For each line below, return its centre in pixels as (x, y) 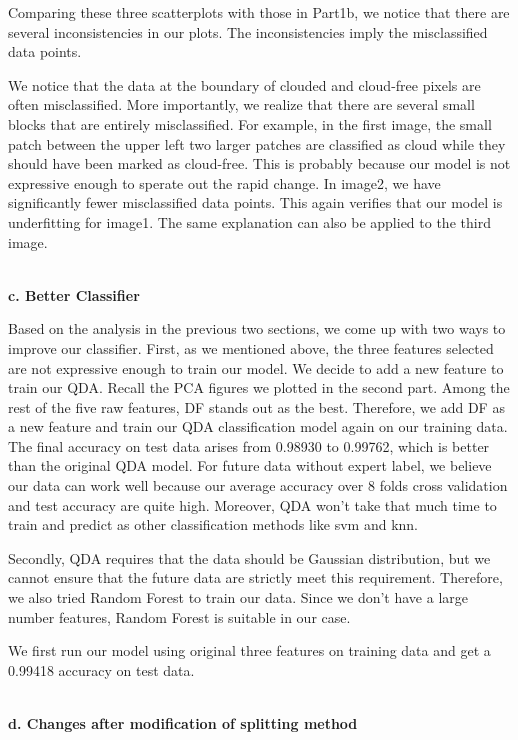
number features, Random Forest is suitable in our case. (179, 616)
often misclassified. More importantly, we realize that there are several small (241, 104)
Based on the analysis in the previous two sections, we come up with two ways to (257, 328)
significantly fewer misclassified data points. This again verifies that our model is (255, 202)
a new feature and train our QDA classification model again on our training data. (258, 426)
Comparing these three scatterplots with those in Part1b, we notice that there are (259, 12)
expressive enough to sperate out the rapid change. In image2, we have (224, 182)
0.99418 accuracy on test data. (101, 669)
